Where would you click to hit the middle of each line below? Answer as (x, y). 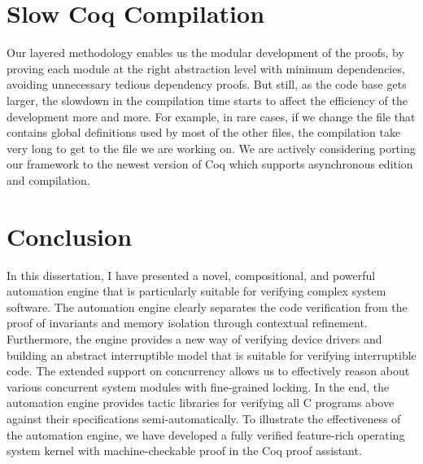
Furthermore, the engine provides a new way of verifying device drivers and (194, 338)
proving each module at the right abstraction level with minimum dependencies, (206, 68)
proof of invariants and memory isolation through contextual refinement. (187, 323)
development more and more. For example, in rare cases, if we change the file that (211, 116)
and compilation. (48, 179)
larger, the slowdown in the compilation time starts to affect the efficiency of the (207, 100)
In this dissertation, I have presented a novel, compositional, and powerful (191, 275)
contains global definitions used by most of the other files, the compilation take (204, 132)
